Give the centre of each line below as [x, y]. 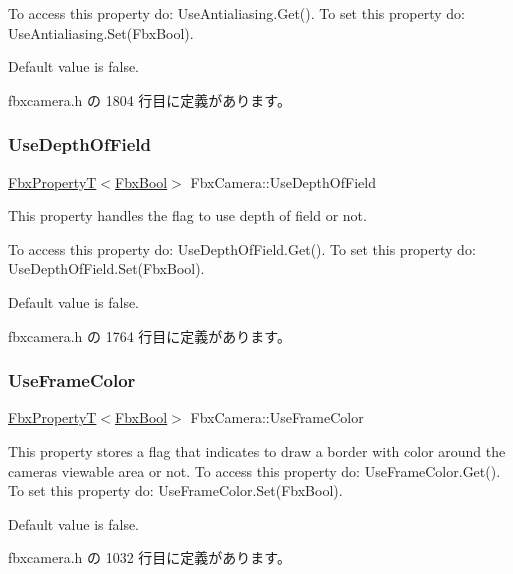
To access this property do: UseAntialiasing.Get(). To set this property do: [236, 13]
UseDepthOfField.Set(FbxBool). [106, 268]
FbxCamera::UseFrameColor [277, 417]
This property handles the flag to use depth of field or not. [187, 215]
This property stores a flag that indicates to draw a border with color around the [257, 450]
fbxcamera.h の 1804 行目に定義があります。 [149, 99]
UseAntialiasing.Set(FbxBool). [101, 32]
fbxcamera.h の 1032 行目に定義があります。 [149, 557]
